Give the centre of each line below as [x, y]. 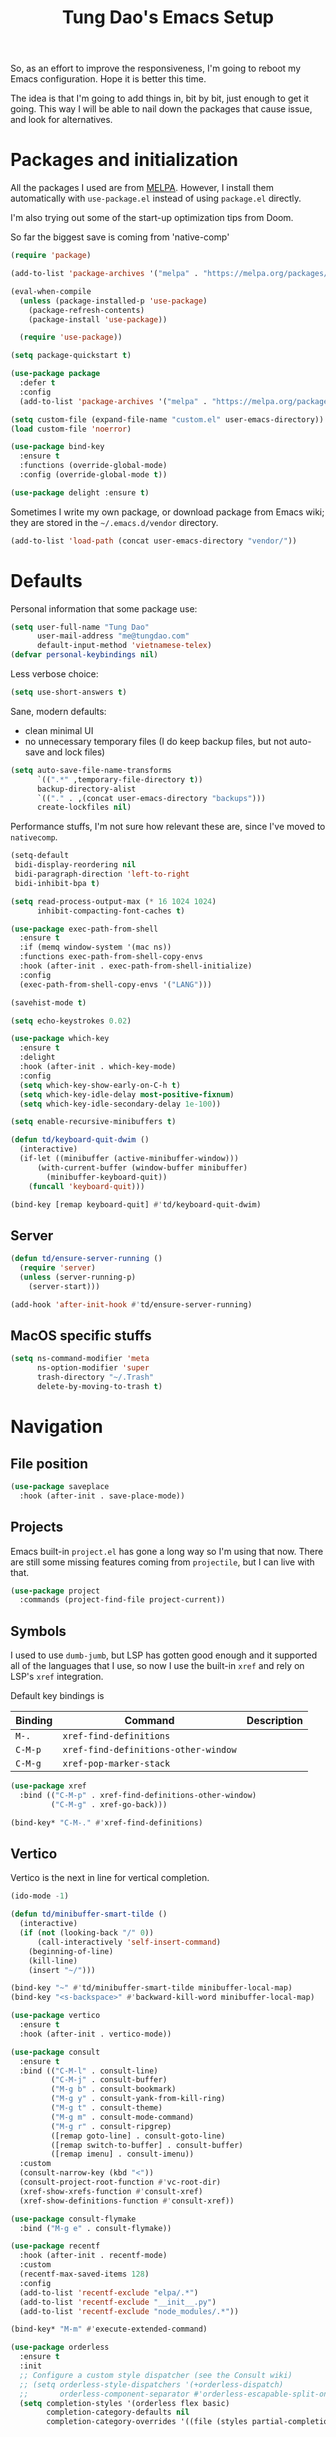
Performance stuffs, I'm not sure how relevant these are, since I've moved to [168, 827]
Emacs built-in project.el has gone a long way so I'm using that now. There [167, 1551]
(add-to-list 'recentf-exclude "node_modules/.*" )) [129, 2311]
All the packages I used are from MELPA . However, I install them [142, 188]
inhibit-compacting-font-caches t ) [111, 911]
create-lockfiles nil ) [84, 807]
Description [275, 1721]
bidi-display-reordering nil [75, 865]
